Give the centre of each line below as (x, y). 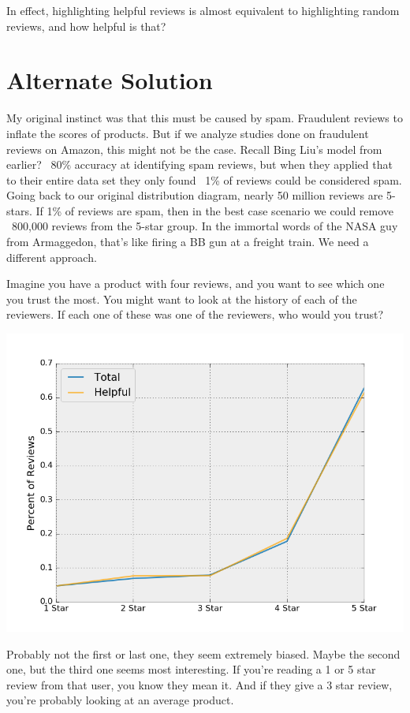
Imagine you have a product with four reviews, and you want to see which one (196, 284)
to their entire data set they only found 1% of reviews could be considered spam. (204, 179)
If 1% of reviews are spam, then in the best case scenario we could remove (215, 210)
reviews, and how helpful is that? (86, 26)
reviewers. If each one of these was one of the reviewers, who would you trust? (195, 314)
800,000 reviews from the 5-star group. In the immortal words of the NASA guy (205, 226)
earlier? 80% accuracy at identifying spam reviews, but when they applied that (199, 164)
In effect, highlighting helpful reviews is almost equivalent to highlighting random (203, 10)
